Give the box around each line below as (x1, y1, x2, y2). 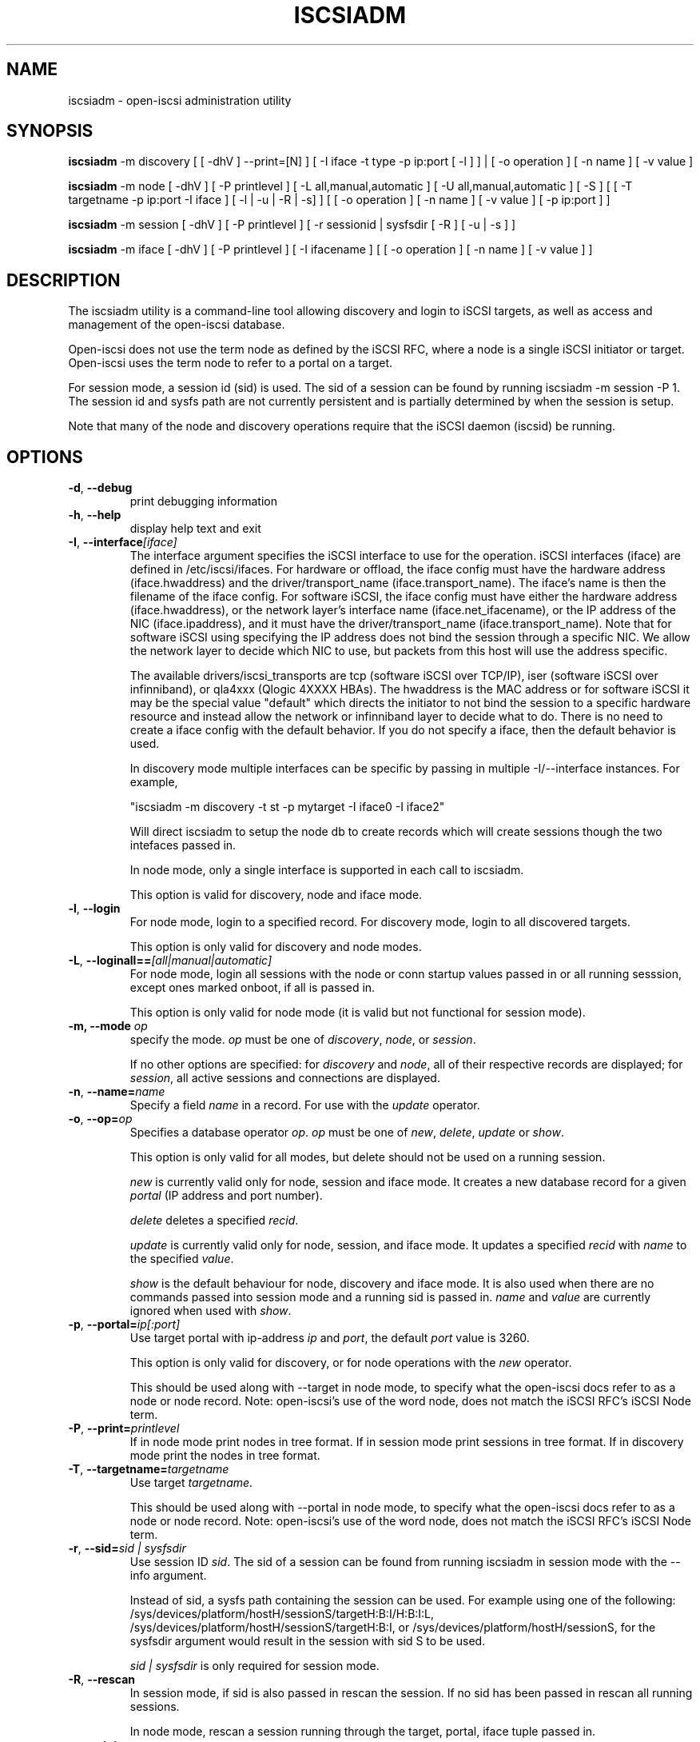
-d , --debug (68, 481, 133, 495)
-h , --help (68, 508, 121, 522)
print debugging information (129, 494, 277, 509)
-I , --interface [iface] (68, 535, 177, 549)
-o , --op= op (68, 1112, 133, 1126)
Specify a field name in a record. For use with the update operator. (129, 1098, 480, 1113)
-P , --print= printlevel (68, 1421, 180, 1436)
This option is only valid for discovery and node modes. (129, 940, 422, 954)
